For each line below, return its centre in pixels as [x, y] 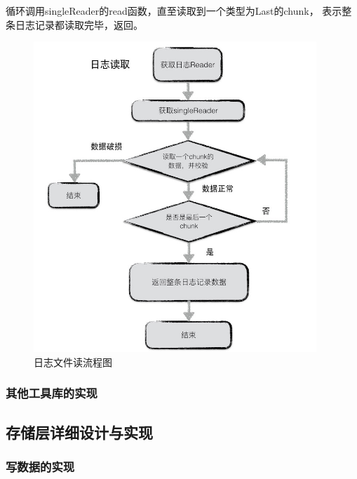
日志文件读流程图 [73, 362]
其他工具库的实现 [52, 393]
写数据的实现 [40, 467]
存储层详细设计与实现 [79, 432]
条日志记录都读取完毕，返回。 [74, 24]
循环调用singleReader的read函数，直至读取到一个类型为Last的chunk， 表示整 [179, 11]
